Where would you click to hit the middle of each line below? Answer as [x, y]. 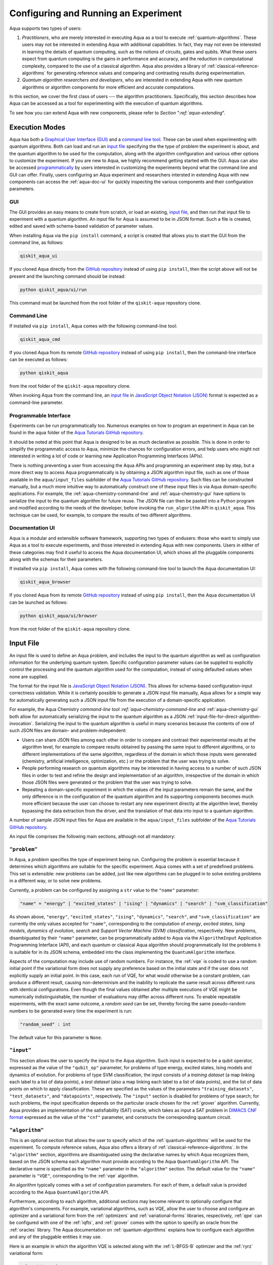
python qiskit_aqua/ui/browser [59, 616]
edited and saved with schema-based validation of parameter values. [81, 226]
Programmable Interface [40, 415]
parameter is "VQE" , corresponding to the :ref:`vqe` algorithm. [74, 1175]
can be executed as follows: [38, 360]
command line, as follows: [36, 242]
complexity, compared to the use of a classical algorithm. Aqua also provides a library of [114, 66]
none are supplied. [29, 677]
